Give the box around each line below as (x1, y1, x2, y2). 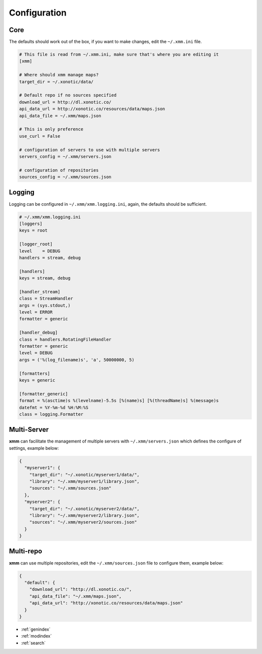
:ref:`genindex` (21, 626, 51, 632)
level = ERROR (19, 309, 53, 315)
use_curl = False (19, 133, 61, 139)
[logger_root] (19, 241, 53, 247)
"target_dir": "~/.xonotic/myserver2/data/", (29, 506, 140, 512)
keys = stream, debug (19, 275, 71, 281)
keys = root (19, 228, 48, 233)
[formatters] (19, 371, 50, 376)
